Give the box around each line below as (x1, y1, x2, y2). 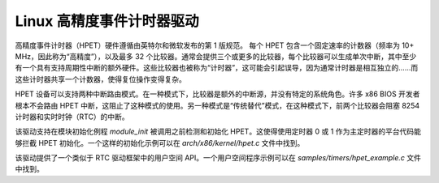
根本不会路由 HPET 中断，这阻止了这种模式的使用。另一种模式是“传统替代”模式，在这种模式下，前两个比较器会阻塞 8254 (15, 100, 420, 110)
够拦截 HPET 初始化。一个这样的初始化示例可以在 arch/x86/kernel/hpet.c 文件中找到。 (15, 138, 305, 147)
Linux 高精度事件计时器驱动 (15, 12, 199, 30)
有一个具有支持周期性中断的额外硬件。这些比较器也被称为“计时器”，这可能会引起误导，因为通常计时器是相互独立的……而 (15, 63, 419, 73)
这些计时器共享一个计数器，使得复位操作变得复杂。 (15, 74, 186, 84)
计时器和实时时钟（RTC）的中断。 (15, 112, 129, 121)
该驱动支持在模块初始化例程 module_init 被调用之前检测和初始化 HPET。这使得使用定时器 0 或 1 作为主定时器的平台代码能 (15, 126, 422, 137)
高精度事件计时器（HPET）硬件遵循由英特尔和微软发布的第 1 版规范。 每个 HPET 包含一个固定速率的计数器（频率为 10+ (15, 40, 415, 50)
